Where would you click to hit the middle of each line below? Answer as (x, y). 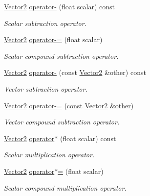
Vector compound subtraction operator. (62, 122)
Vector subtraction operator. (46, 88)
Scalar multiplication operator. (49, 155)
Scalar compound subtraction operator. (61, 56)
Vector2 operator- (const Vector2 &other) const (75, 72)
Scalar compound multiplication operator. (65, 187)
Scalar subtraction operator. (45, 23)
